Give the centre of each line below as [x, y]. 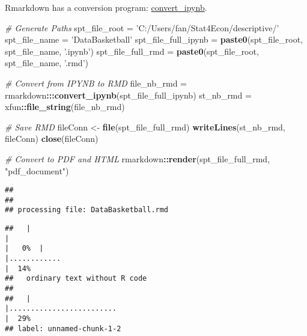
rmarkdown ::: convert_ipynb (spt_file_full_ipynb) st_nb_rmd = [128, 95]
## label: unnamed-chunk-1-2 [63, 328]
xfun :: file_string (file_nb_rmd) [65, 107]
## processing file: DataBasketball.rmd [87, 210]
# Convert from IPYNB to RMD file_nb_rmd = [96, 83]
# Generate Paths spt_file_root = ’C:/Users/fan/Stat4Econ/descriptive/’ [142, 27]
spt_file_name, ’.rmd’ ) [47, 63]
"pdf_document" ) [37, 170]
